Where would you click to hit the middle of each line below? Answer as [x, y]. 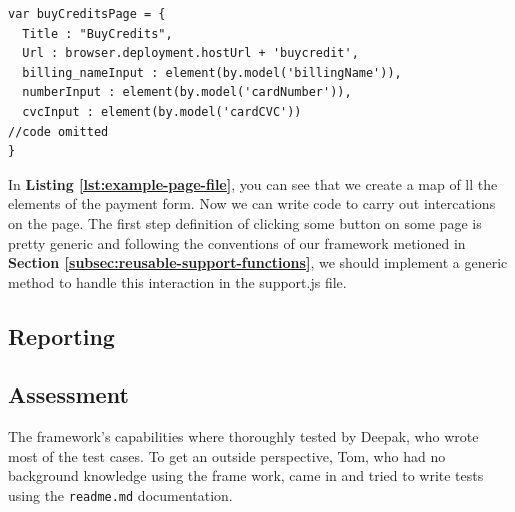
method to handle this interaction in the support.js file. [177, 281]
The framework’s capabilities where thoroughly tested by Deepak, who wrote [243, 436]
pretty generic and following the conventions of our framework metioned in [237, 242]
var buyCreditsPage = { [87, 14]
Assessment [68, 394]
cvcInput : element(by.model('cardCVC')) [162, 111]
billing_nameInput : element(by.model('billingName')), [212, 72]
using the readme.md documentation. [120, 495]
